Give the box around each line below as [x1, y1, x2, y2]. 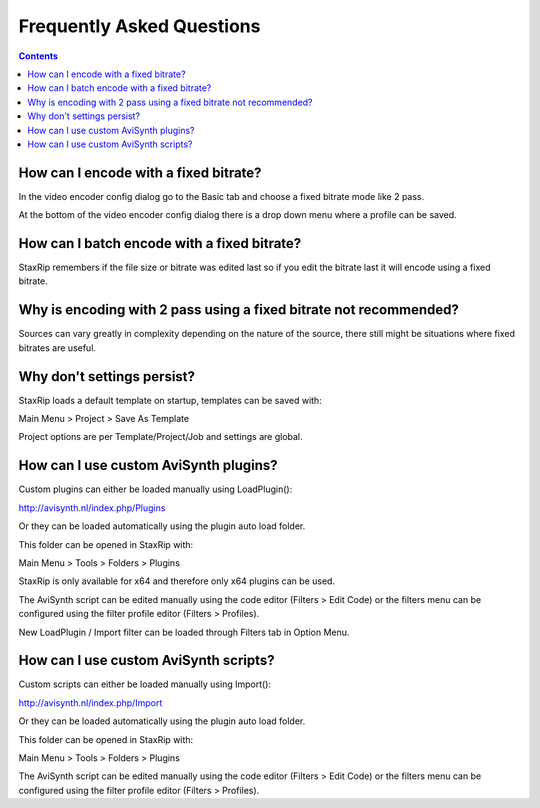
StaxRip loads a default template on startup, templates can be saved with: [18, 394, 322, 406]
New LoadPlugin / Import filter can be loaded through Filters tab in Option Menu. [18, 626, 350, 638]
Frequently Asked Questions [18, 15, 261, 37]
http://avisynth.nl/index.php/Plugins [18, 501, 166, 514]
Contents [18, 50, 59, 62]
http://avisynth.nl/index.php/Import [18, 696, 163, 709]
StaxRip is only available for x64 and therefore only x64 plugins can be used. [18, 575, 335, 587]
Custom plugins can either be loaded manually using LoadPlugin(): [18, 483, 293, 495]
